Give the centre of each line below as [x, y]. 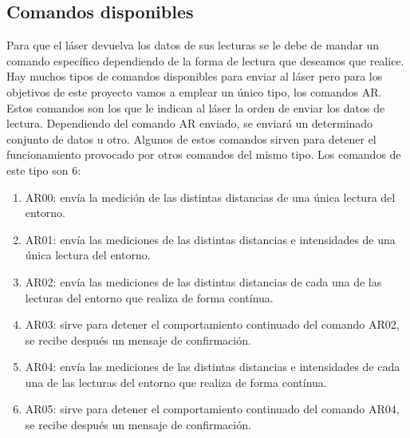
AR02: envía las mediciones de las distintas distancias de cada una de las [203, 281]
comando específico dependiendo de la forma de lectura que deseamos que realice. [205, 60]
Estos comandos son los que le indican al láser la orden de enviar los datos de [196, 107]
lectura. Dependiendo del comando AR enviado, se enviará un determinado [190, 123]
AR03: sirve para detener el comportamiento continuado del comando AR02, [212, 324]
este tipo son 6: [44, 170]
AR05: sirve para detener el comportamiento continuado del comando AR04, [212, 409]
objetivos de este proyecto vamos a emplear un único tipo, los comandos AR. [194, 91]
